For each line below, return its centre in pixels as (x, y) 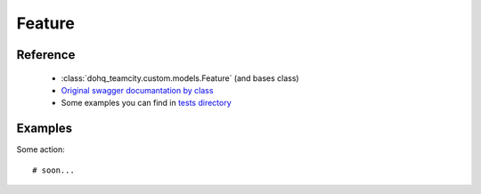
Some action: (41, 150)
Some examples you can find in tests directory (146, 103)
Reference (46, 55)
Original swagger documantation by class (137, 90)
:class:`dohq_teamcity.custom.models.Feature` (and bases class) (180, 78)
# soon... (53, 170)
